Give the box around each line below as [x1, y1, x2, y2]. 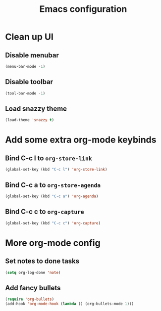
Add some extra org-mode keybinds [5, 134, 157, 145]
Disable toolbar [5, 78, 54, 86]
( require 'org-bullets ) [5, 297, 54, 302]
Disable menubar [5, 51, 59, 59]
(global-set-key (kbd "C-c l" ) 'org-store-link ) [5, 167, 107, 172]
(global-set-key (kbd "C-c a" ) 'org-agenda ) [5, 194, 99, 199]
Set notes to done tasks [5, 257, 80, 266]
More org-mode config [5, 237, 101, 248]
